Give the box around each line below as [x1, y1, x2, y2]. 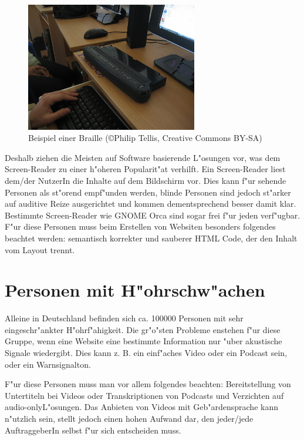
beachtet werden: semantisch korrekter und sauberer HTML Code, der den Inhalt [5, 231, 298, 244]
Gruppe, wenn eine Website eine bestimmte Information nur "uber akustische [5, 335, 282, 347]
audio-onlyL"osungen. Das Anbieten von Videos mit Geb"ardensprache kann [5, 401, 278, 413]
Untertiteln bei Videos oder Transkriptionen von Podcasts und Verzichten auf [5, 389, 284, 401]
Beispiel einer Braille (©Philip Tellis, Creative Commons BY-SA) [28, 132, 262, 144]
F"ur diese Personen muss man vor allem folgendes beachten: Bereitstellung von [5, 378, 291, 390]
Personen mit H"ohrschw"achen [5, 278, 265, 302]
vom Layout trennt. [5, 243, 75, 256]
